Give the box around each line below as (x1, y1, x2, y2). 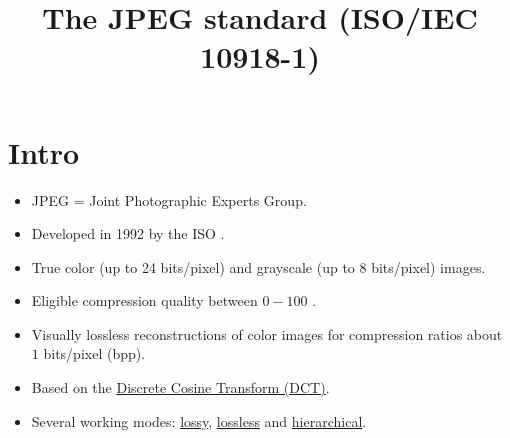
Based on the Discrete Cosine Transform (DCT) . (31, 377, 330, 398)
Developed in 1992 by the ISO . (31, 223, 225, 244)
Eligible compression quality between (31, 290, 258, 311)
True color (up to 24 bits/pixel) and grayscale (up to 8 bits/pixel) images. (31, 256, 486, 277)
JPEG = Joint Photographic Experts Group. (31, 189, 307, 210)
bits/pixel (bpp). (43, 343, 146, 364)
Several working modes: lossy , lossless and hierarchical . (31, 410, 367, 431)
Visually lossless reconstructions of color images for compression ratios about (31, 323, 503, 344)
